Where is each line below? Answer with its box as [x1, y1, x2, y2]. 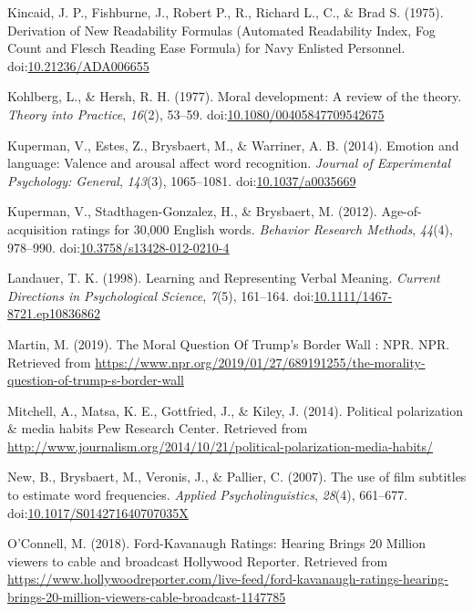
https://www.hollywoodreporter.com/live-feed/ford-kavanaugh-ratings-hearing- [7, 569, 448, 588]
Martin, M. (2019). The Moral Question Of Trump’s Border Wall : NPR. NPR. [7, 334, 450, 353]
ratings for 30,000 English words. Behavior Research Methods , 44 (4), [71, 219, 453, 238]
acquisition [7, 219, 67, 238]
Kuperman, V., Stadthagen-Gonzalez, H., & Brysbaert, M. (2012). [7, 202, 377, 221]
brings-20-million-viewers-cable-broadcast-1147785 [7, 587, 286, 607]
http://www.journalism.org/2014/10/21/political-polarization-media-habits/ [7, 436, 434, 455]
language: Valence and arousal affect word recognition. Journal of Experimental [7, 153, 450, 172]
